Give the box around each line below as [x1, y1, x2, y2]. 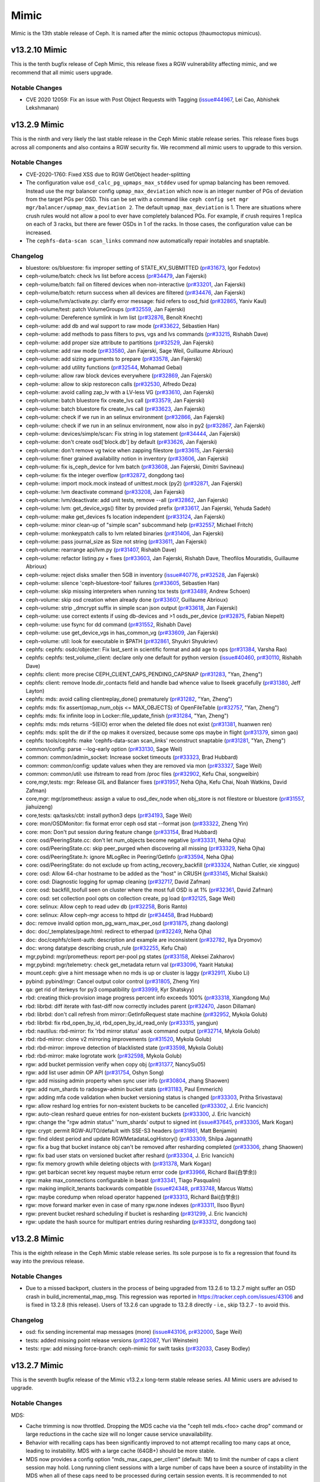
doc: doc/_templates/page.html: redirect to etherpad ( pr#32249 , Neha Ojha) [25, 928, 212, 935]
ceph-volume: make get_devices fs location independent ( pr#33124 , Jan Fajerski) [25, 513, 225, 520]
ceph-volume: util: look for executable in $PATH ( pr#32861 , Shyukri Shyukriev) [25, 637, 219, 644]
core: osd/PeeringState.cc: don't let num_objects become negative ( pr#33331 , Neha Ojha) [25, 836, 246, 844]
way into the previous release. [11, 1257, 85, 1265]
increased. [25, 229, 52, 236]
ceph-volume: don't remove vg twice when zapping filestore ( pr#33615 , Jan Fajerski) [25, 446, 234, 453]
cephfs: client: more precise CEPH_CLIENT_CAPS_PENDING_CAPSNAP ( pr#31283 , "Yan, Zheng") [25, 670, 263, 678]
